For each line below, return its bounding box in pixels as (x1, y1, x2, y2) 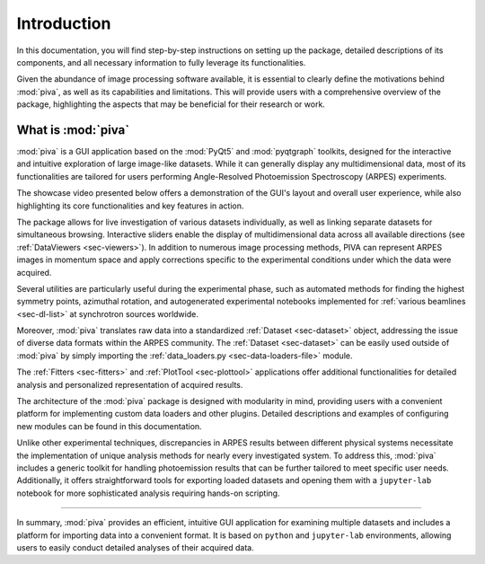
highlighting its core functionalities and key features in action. (16, 200, 244, 211)
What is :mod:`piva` (16, 122, 130, 137)
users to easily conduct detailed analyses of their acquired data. (16, 542, 255, 552)
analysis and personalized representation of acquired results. (16, 379, 243, 390)
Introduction (16, 13, 111, 33)
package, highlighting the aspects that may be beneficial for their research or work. (16, 99, 325, 110)
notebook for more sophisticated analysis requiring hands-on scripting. (16, 488, 280, 498)
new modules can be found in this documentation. (16, 420, 202, 431)
